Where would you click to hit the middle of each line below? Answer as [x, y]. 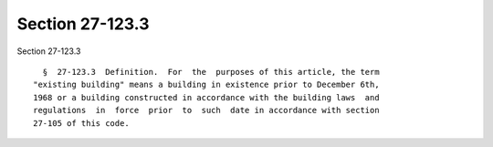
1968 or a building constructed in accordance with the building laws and [206, 97]
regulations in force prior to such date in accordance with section [206, 110]
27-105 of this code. [81, 123]
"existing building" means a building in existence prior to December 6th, [206, 85]
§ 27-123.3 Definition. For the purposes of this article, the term [211, 72]
